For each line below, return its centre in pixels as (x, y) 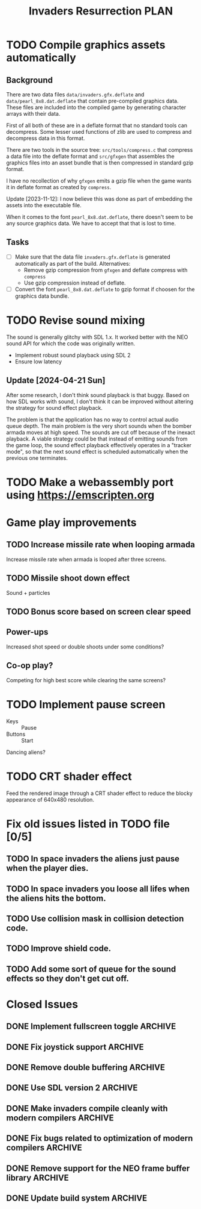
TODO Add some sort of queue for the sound (91, 969)
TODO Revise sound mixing (76, 320)
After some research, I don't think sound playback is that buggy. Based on (98, 395)
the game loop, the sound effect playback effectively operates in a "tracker (99, 445)
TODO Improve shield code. (59, 948)
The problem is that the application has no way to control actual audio (92, 419)
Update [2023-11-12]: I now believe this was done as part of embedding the (100, 199)
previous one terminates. (37, 458)
